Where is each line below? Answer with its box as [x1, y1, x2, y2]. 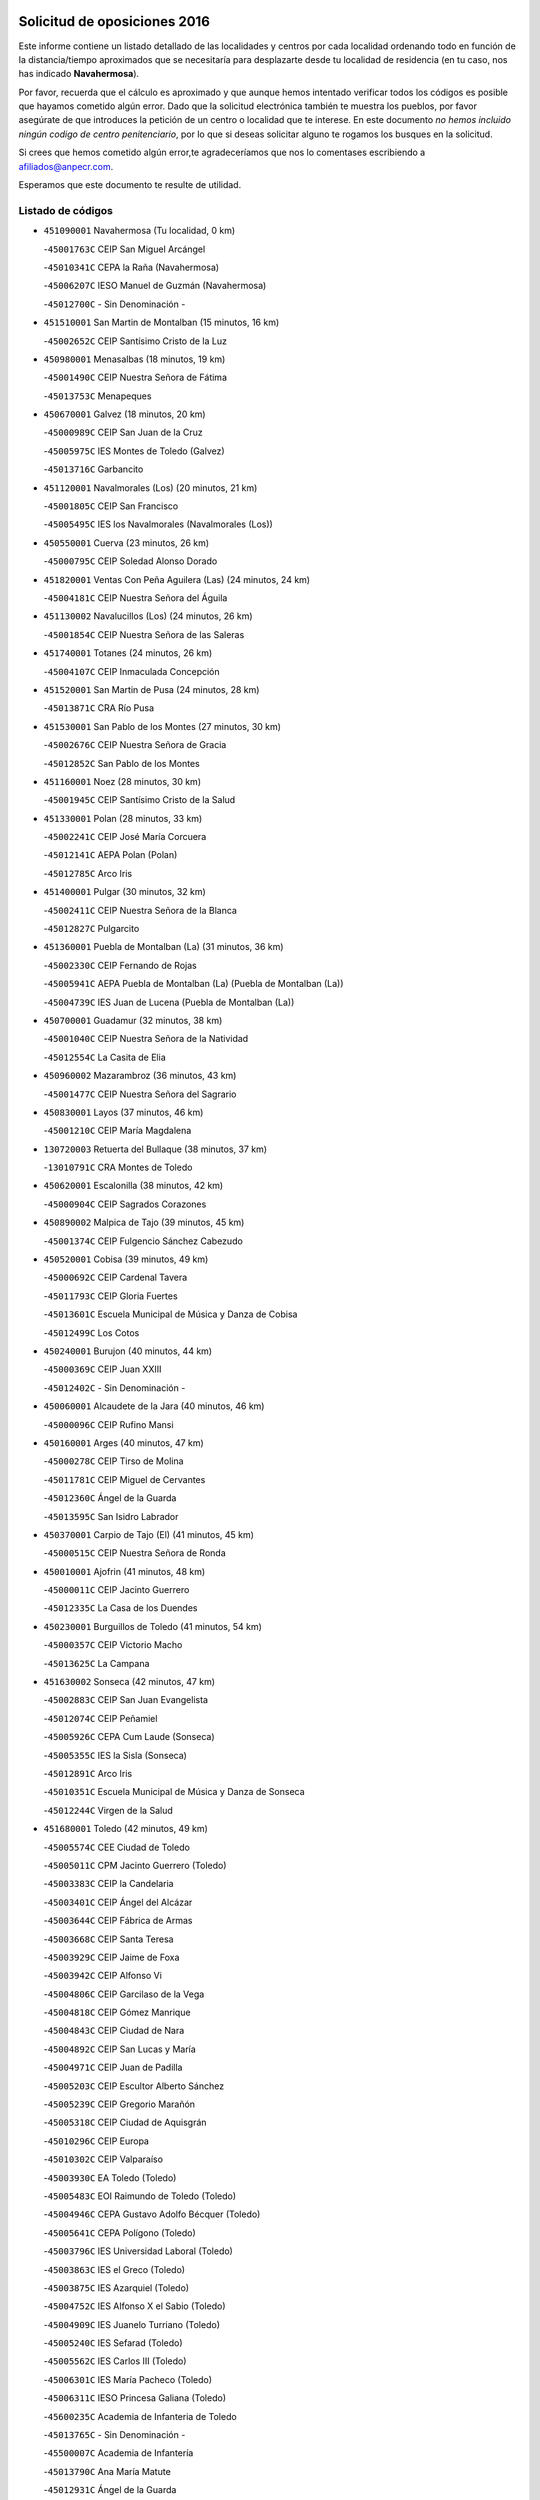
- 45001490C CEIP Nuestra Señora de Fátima [43, 371, 227, 384]
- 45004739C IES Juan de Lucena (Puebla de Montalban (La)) [43, 996, 295, 1008]
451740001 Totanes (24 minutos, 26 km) [43, 647, 213, 659]
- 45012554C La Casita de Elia [43, 1051, 167, 1063]
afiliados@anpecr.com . [18, 160, 114, 172]
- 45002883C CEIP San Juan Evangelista [43, 1694, 209, 1706]
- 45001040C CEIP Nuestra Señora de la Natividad [43, 1033, 249, 1045]
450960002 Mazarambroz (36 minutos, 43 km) [43, 1070, 237, 1082]
